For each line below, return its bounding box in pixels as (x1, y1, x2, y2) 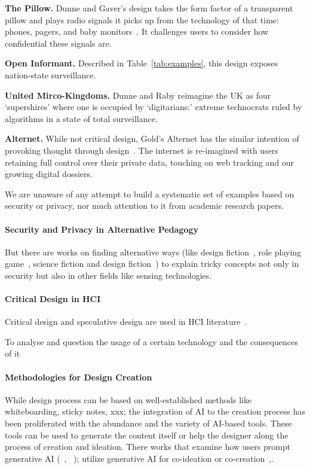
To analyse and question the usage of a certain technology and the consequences (5, 335, 298, 348)
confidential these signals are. (5, 36, 112, 49)
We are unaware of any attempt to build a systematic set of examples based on (5, 187, 294, 200)
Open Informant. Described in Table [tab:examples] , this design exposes (5, 57, 278, 69)
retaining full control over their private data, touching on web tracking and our (5, 156, 294, 168)
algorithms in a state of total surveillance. (5, 112, 158, 124)
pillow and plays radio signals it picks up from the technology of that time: (5, 13, 279, 26)
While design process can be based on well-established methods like (5, 393, 252, 406)
